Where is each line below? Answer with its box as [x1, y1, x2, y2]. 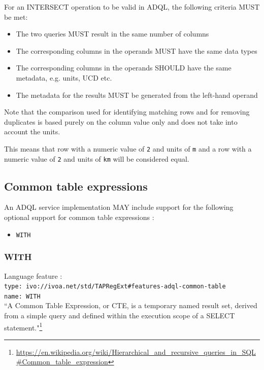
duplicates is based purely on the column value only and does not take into [4, 116, 238, 127]
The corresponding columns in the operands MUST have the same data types [16, 45, 257, 56]
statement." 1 [4, 320, 43, 332]
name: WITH [4, 292, 41, 300]
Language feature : [4, 270, 62, 281]
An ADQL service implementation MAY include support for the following [4, 202, 234, 212]
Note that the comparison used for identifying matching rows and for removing [4, 106, 250, 117]
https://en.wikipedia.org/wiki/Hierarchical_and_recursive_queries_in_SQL [16, 346, 256, 357]
